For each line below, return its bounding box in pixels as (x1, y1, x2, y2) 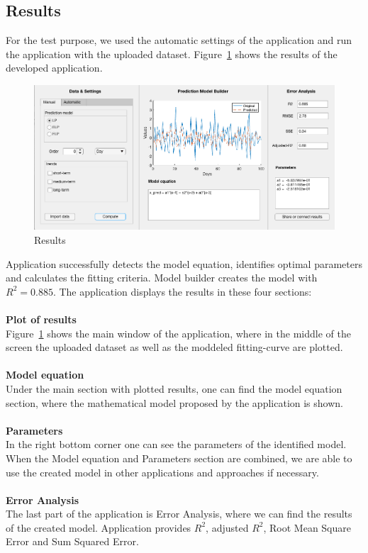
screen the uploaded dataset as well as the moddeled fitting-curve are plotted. (6, 340, 343, 354)
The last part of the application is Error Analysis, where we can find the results (6, 506, 352, 521)
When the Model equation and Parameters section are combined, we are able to (6, 450, 352, 465)
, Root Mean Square (263, 520, 351, 535)
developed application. (6, 60, 103, 75)
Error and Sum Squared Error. (6, 534, 139, 549)
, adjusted (206, 520, 249, 535)
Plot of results (6, 311, 77, 326)
